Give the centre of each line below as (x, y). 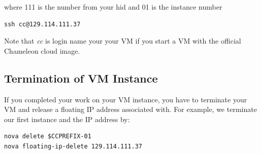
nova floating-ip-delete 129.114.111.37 (73, 146)
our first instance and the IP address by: (67, 119)
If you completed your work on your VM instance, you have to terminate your (126, 99)
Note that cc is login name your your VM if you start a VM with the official (123, 41)
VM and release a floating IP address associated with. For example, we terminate (130, 109)
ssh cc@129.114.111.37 (42, 24)
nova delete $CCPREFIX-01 (48, 137)
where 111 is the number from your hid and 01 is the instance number (113, 7)
